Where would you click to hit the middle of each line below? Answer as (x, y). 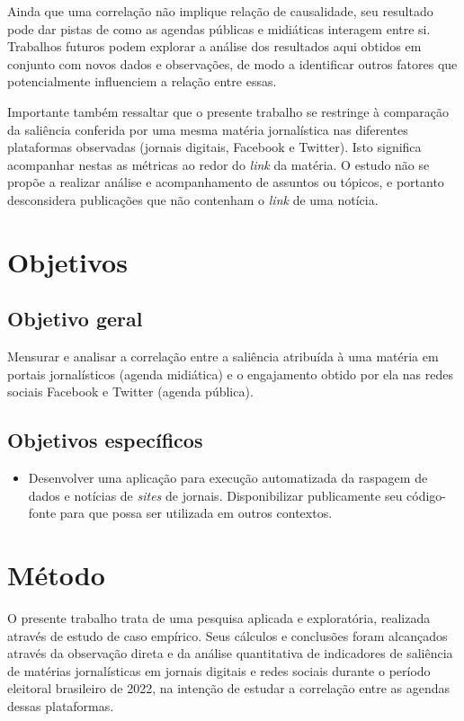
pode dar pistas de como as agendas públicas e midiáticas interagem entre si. (219, 28)
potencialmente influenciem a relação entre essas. (142, 81)
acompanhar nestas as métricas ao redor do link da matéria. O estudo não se (219, 164)
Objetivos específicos (105, 440)
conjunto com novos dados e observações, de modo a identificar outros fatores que (232, 63)
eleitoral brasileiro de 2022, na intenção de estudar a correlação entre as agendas (229, 688)
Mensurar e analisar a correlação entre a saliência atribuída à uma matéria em (223, 356)
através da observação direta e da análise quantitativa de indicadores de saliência (230, 653)
